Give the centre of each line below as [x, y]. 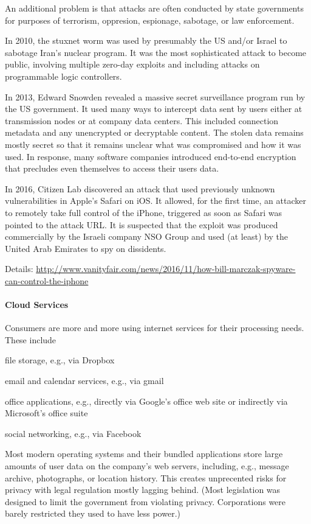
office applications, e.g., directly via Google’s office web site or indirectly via [146, 401]
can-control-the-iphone [47, 280]
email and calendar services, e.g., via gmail [84, 381]
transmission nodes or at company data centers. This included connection [142, 120]
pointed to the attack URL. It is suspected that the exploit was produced [142, 224]
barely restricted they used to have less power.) [93, 513]
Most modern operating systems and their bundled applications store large [144, 454]
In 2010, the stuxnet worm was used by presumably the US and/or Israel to [146, 40]
